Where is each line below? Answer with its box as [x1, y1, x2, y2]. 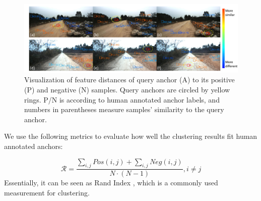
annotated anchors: [4, 140, 63, 151]
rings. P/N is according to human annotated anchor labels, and [24, 94, 220, 105]
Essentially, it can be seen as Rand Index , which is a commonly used [4, 177, 218, 188]
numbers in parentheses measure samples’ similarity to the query [24, 104, 224, 115]
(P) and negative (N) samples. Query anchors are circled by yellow [24, 84, 230, 94]
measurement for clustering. [4, 187, 90, 197]
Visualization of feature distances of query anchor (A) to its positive [24, 74, 235, 85]
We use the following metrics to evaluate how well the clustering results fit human [4, 131, 257, 141]
